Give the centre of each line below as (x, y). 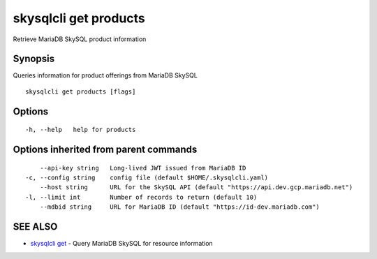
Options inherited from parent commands (105, 150)
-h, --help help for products (81, 130)
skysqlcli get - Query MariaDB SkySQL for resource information (121, 244)
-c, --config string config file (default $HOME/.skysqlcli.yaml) (147, 178)
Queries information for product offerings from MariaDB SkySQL (105, 75)
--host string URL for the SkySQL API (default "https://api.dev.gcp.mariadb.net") (196, 187)
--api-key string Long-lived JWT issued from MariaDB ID (143, 168)
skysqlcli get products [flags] (81, 91)
